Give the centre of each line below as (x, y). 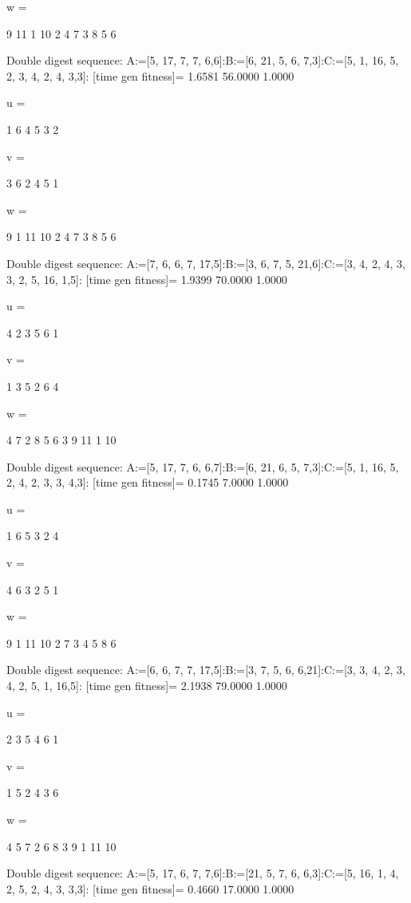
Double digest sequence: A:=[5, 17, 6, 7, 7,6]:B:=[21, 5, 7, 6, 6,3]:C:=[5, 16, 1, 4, (203, 873)
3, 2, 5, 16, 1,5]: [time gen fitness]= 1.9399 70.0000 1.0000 (147, 279)
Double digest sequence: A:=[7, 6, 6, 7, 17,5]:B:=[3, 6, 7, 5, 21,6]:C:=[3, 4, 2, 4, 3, (206, 263)
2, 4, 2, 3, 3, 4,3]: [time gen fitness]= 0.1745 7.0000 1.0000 (148, 482)
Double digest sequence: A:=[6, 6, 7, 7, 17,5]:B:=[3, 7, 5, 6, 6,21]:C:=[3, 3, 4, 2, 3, (206, 670)
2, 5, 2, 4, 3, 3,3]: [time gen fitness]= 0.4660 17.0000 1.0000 (150, 888)
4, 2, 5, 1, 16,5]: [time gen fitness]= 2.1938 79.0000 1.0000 (147, 686)
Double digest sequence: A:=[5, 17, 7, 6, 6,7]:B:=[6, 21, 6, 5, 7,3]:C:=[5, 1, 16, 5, (203, 466)
